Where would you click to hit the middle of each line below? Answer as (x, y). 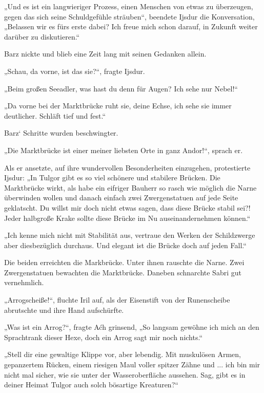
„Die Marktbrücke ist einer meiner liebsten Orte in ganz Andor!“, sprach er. (124, 150)
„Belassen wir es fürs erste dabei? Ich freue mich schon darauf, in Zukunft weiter (131, 26)
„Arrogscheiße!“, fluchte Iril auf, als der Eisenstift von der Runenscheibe (117, 300)
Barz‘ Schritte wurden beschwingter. (61, 133)
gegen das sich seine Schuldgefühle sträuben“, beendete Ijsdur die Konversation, (129, 16)
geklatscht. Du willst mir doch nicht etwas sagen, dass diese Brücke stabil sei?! (127, 207)
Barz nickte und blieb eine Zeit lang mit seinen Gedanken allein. (105, 54)
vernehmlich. (24, 282)
